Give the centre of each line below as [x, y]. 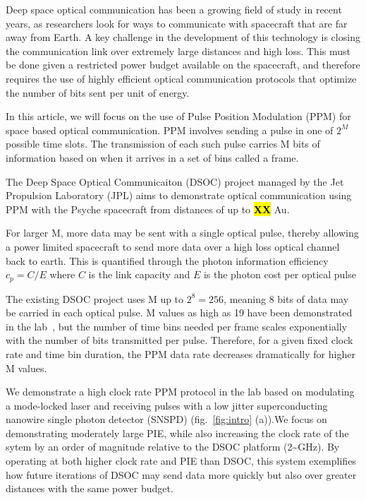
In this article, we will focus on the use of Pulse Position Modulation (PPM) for [178, 116]
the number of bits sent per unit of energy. [98, 92]
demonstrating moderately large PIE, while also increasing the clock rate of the [177, 433]
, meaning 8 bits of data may [286, 298]
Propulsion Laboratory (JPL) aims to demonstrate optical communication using [179, 195]
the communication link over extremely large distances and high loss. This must [178, 50]
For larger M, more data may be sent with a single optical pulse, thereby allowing [182, 233]
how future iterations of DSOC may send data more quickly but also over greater [181, 474]
